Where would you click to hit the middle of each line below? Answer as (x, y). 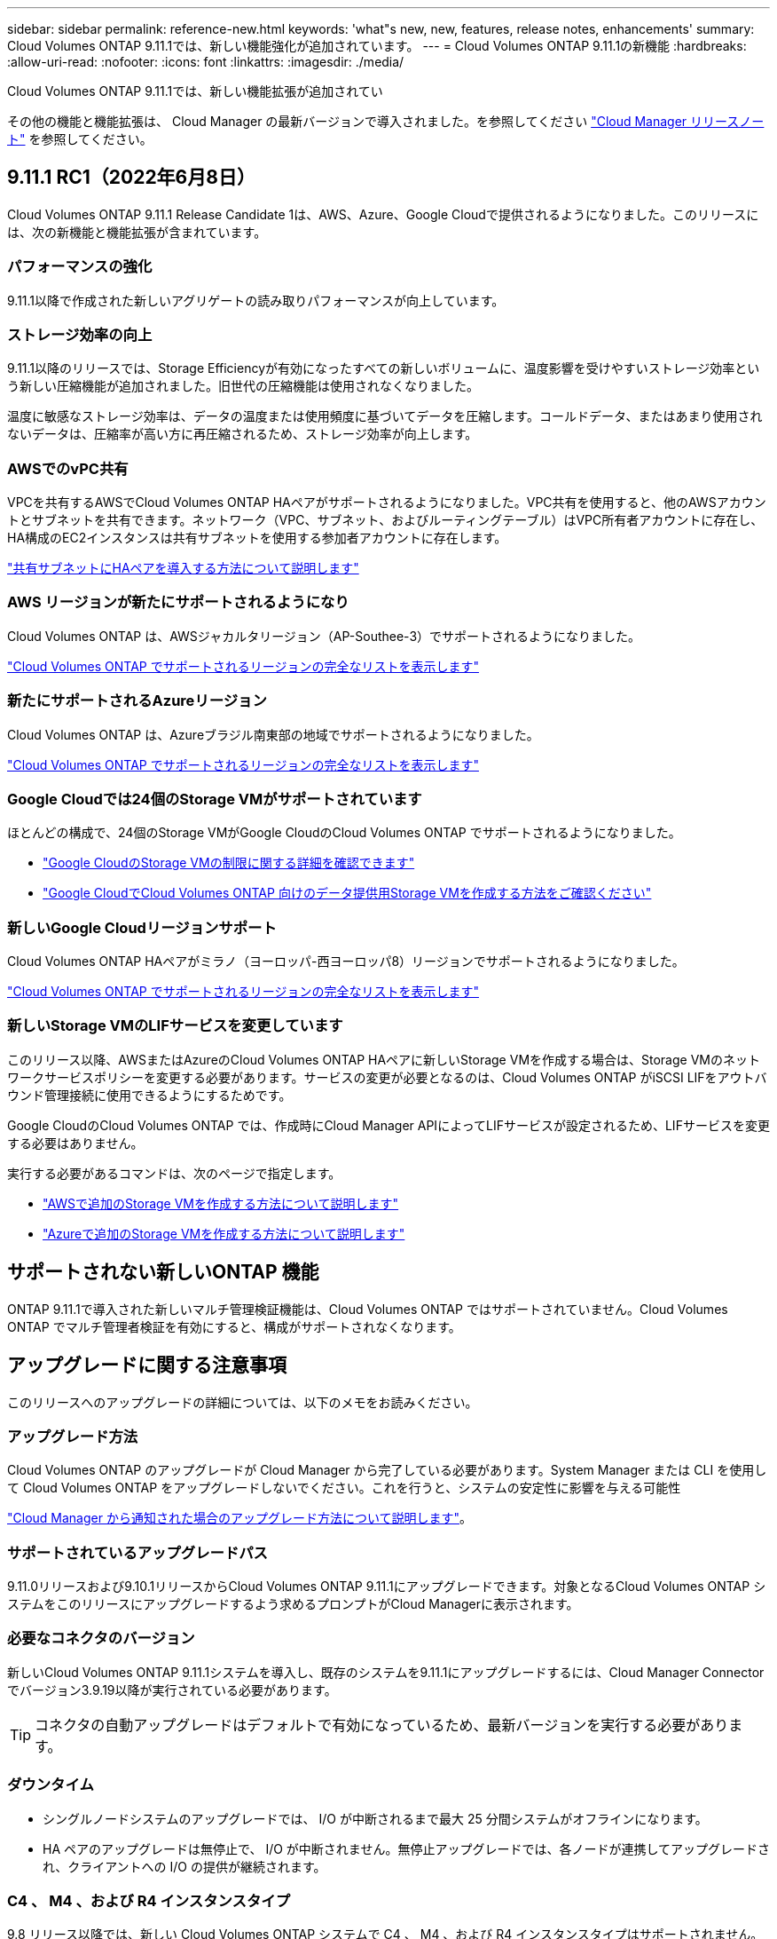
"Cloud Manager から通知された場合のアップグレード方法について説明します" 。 (240, 1518)
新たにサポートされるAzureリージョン (137, 701)
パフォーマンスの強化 (80, 267)
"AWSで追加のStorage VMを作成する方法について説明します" (221, 1203)
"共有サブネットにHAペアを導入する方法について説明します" (183, 568)
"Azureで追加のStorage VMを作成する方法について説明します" (224, 1233)
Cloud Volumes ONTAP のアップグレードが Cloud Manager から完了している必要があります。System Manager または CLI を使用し (387, 1470)
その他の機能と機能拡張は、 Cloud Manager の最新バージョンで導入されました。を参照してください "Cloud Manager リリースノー (386, 121)
